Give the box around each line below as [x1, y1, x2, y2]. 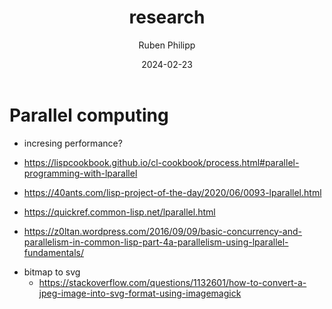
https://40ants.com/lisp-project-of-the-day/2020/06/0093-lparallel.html [23, 186, 322, 198]
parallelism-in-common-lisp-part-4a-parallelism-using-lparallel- [23, 236, 289, 248]
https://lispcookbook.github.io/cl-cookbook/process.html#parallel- [23, 156, 300, 168]
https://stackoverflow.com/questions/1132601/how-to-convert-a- [38, 276, 307, 288]
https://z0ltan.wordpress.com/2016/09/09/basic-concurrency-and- [23, 225, 303, 237]
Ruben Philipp [138, 39, 196, 51]
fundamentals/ [23, 246, 84, 258]
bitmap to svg [23, 266, 81, 278]
